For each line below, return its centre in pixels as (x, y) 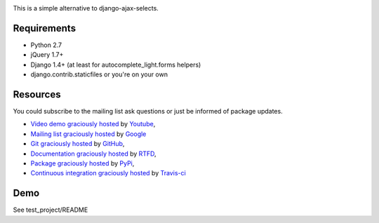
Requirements (45, 28)
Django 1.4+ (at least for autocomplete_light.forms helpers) (116, 65)
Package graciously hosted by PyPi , (82, 163)
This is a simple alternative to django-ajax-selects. (86, 8)
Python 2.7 (46, 45)
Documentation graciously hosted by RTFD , (94, 154)
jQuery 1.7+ (47, 55)
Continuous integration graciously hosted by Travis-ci (108, 173)
